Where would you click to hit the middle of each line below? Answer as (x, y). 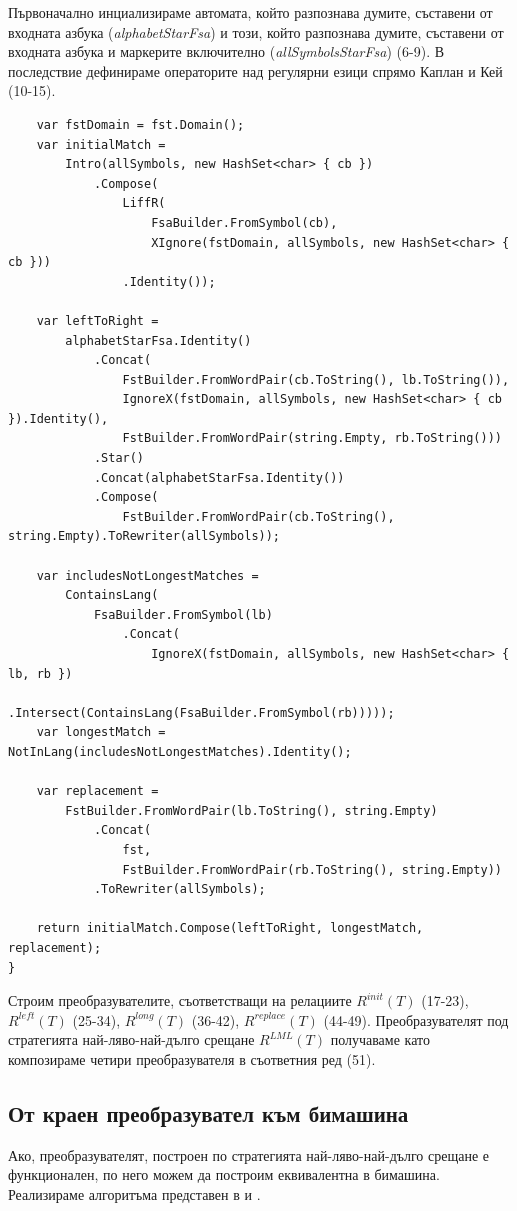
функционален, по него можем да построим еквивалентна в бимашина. (224, 1174)
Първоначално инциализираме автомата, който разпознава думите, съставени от (250, 12)
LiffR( (144, 203)
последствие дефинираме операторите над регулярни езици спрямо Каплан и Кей (255, 70)
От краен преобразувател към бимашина (208, 1112)
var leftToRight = (97, 320)
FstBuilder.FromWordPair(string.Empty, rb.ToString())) (312, 438)
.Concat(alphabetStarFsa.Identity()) (219, 477)
